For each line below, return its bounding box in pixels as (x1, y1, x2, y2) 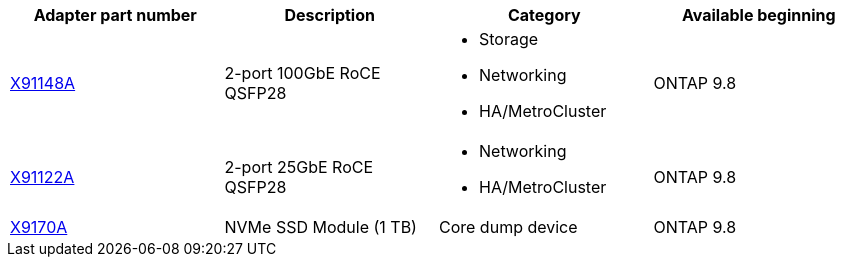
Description (284, 5, 375, 25)
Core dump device (439, 217, 578, 237)
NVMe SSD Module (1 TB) (224, 217, 417, 237)
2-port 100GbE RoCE (224, 63, 381, 83)
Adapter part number (33, 5, 197, 25)
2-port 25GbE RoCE (224, 157, 374, 177)
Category (507, 5, 581, 25)
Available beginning (681, 5, 836, 25)
